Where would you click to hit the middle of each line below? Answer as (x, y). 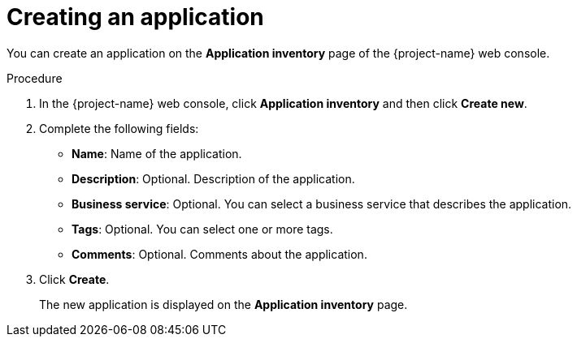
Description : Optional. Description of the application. (213, 178)
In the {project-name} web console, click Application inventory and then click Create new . (283, 103)
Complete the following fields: (119, 128)
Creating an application (135, 17)
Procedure (35, 78)
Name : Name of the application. (157, 153)
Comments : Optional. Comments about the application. (219, 254)
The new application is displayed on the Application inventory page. (223, 304)
